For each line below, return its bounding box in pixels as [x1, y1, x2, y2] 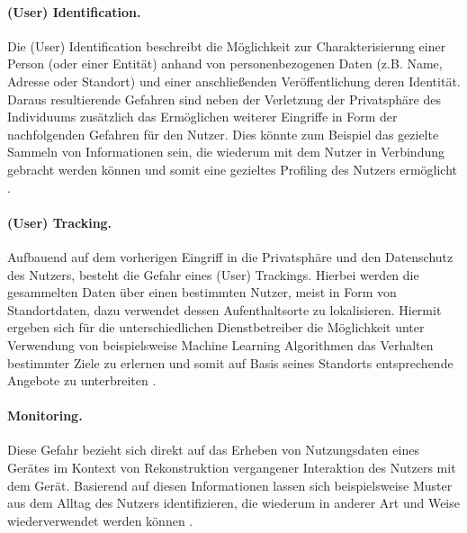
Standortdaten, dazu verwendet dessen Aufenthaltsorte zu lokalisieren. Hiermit [7, 300, 442, 319]
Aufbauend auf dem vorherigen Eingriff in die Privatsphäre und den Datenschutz [7, 247, 454, 266]
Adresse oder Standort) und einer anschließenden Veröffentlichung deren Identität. [7, 71, 461, 90]
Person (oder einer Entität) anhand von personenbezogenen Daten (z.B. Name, [7, 54, 443, 73]
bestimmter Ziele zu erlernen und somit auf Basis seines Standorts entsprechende [7, 353, 454, 372]
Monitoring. [7, 406, 83, 425]
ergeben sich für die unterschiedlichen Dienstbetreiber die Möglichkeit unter [7, 318, 425, 337]
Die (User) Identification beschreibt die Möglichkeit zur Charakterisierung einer [7, 36, 446, 55]
